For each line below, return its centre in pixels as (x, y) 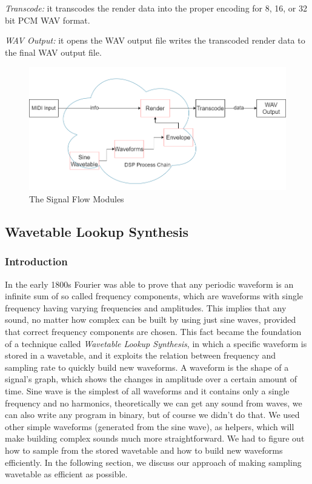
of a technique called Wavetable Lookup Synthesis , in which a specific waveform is (156, 343)
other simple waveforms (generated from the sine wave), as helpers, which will (150, 426)
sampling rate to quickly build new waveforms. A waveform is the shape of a (147, 367)
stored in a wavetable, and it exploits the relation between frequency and (141, 355)
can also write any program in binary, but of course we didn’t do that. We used (152, 415)
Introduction (36, 261)
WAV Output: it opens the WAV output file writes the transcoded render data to (155, 40)
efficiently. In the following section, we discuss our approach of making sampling (153, 462)
